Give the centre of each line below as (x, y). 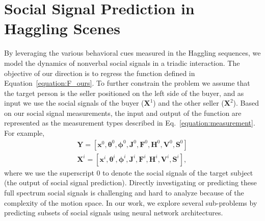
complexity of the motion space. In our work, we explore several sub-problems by (131, 202)
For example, (24, 133)
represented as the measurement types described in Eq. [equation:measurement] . (130, 123)
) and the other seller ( (189, 103)
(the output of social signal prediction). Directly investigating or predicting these (130, 182)
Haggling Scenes (62, 28)
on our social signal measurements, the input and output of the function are (123, 113)
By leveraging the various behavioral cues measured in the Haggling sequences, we (132, 53)
